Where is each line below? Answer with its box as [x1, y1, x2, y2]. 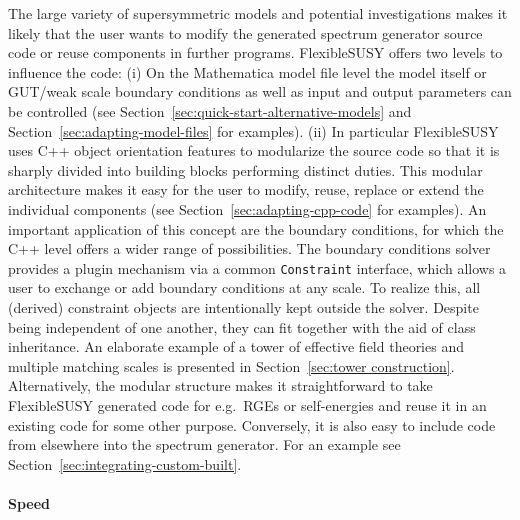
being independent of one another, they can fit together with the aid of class [8, 316, 476, 337]
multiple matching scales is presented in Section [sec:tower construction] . [8, 355, 455, 376]
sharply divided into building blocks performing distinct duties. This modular [8, 159, 483, 180]
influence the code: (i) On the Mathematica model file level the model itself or [8, 61, 487, 82]
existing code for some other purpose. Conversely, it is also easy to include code [8, 414, 496, 435]
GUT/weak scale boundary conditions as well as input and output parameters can [8, 81, 512, 102]
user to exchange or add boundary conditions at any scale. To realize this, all [8, 277, 481, 298]
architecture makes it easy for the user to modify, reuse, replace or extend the [8, 179, 484, 200]
